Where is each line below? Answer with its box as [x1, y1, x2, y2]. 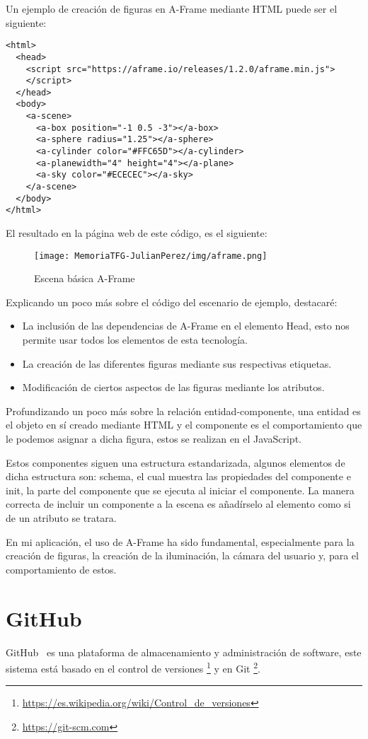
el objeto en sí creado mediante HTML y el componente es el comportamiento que [6, 417, 362, 432]
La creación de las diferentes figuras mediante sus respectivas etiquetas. [22, 356, 332, 371]
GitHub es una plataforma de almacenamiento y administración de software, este [6, 644, 362, 659]
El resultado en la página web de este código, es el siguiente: [6, 226, 268, 240]
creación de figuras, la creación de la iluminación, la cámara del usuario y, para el [6, 548, 359, 563]
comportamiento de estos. [6, 561, 117, 576]
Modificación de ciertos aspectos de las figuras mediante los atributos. [22, 380, 325, 395]
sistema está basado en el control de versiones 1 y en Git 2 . [6, 659, 260, 675]
